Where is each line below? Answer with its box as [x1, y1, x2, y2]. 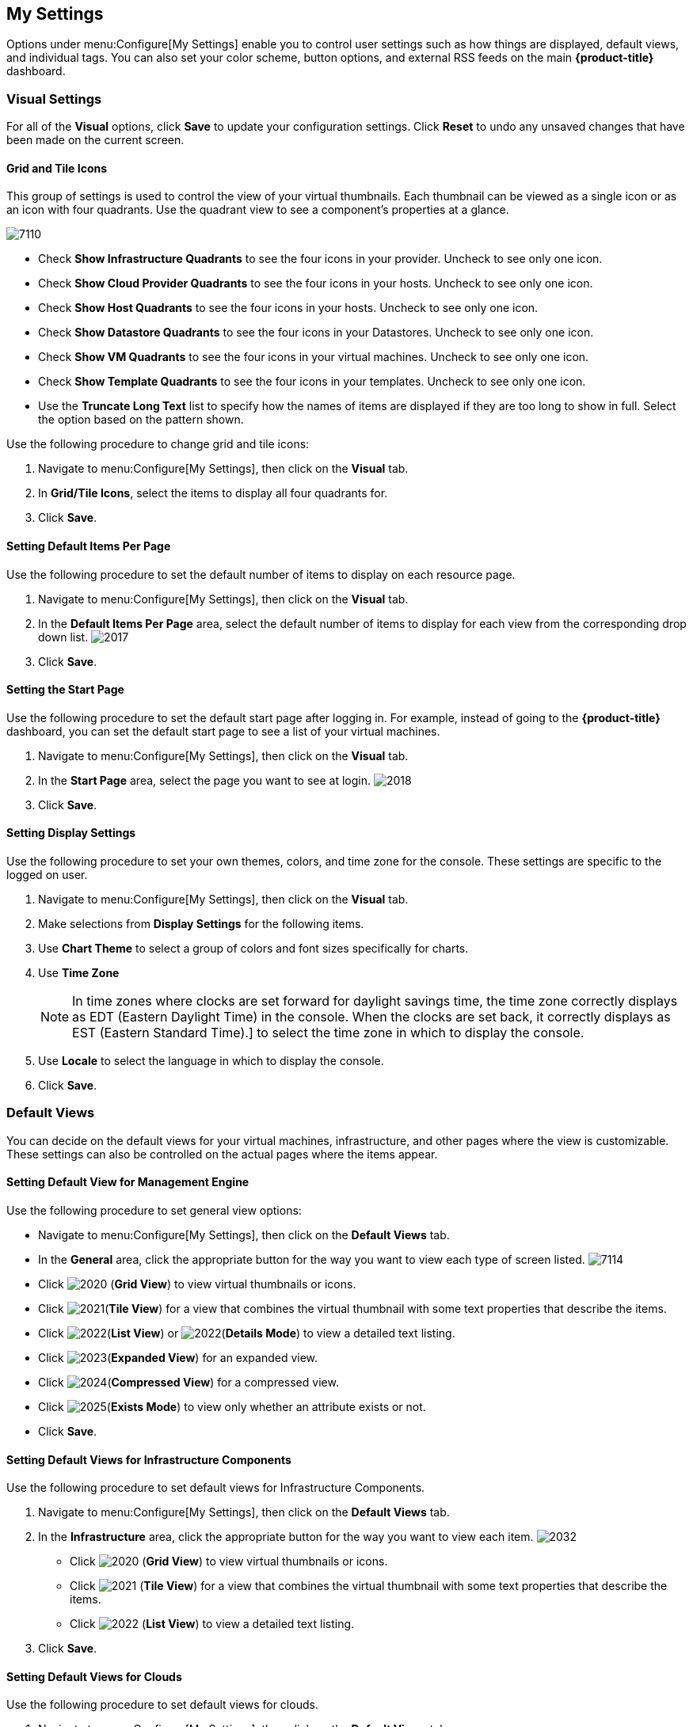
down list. [38, 630, 89, 644]
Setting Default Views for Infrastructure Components [6, 1452, 291, 1466]
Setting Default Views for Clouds [6, 1669, 182, 1683]
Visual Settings [6, 90, 102, 107]
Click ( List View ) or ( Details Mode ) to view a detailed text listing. [38, 1326, 455, 1341]
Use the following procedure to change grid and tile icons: [6, 437, 310, 451]
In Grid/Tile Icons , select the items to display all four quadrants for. [38, 486, 388, 500]
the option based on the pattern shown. [38, 413, 244, 427]
